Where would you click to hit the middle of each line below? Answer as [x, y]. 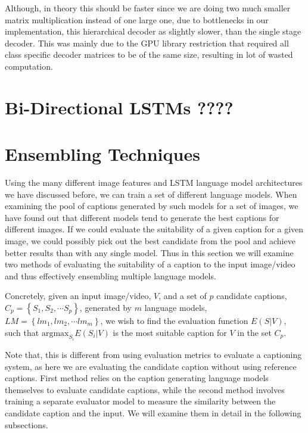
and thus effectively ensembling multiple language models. [111, 275]
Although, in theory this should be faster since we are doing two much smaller [148, 8]
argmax [55, 333]
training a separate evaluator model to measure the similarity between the [140, 401]
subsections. [27, 424]
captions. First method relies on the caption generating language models [137, 378]
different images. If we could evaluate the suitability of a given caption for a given [154, 229]
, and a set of [183, 296]
